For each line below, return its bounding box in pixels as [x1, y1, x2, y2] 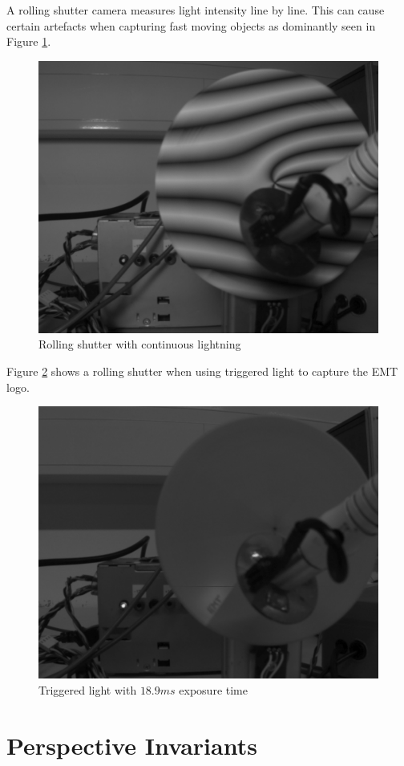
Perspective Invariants [6, 728, 257, 761]
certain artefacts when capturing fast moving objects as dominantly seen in [6, 17, 376, 34]
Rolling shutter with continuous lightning [38, 336, 241, 352]
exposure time [179, 681, 248, 698]
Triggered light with [38, 681, 137, 698]
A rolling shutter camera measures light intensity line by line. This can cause [6, 2, 385, 18]
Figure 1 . [6, 33, 51, 50]
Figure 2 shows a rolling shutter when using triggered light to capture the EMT [6, 363, 398, 380]
